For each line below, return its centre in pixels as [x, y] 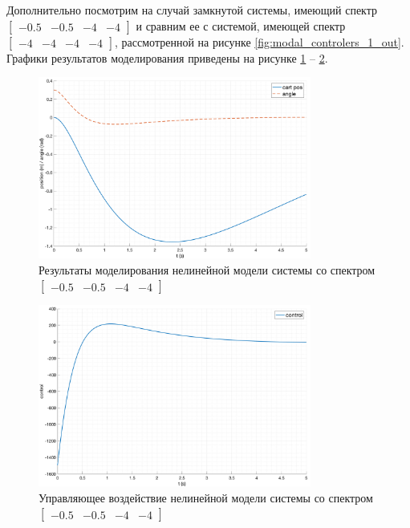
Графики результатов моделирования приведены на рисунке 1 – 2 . [167, 57]
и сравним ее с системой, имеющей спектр [241, 25]
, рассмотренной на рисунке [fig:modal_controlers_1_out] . [260, 41]
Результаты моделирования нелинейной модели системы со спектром [207, 269]
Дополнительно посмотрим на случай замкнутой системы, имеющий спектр [192, 10]
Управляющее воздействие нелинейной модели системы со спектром [206, 497]
